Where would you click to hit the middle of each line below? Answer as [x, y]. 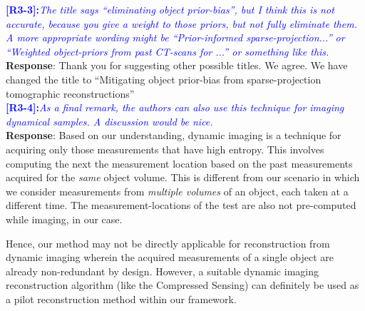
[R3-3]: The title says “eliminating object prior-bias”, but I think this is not [170, 9]
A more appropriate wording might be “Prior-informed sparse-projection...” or [175, 37]
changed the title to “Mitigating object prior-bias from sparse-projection [164, 79]
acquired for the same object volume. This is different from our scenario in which [183, 177]
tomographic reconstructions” [70, 93]
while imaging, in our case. [64, 219]
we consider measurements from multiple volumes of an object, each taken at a [177, 191]
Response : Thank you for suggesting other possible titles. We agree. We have [177, 65]
